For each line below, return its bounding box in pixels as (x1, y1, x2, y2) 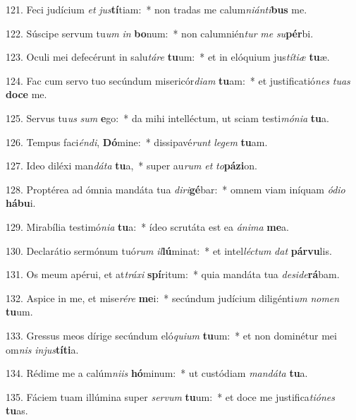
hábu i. (6, 196, 36, 210)
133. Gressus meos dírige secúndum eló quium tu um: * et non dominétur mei (6, 328, 337, 342)
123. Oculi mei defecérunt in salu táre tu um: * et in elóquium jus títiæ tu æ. (6, 49, 330, 64)
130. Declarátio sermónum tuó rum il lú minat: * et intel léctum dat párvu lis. (6, 243, 332, 258)
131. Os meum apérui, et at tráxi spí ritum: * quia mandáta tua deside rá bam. (6, 267, 340, 282)
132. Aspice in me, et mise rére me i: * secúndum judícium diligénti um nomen (6, 290, 340, 305)
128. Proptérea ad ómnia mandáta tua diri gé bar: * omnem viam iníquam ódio (6, 181, 345, 196)
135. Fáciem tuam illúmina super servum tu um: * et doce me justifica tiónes (6, 389, 335, 404)
